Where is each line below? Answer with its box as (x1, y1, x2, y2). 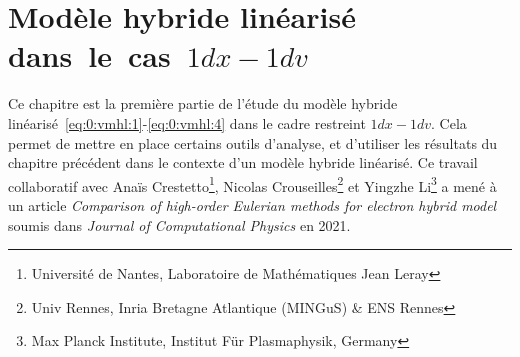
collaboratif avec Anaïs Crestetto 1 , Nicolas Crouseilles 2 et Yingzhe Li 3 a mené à (8, 172, 497, 196)
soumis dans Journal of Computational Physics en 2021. (8, 214, 351, 235)
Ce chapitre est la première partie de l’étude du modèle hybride (8, 93, 398, 114)
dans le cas (8, 35, 171, 76)
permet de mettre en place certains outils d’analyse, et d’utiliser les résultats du (8, 132, 498, 153)
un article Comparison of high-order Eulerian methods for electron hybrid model (8, 194, 497, 215)
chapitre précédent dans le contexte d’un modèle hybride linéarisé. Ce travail (8, 152, 478, 173)
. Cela (431, 112, 467, 133)
